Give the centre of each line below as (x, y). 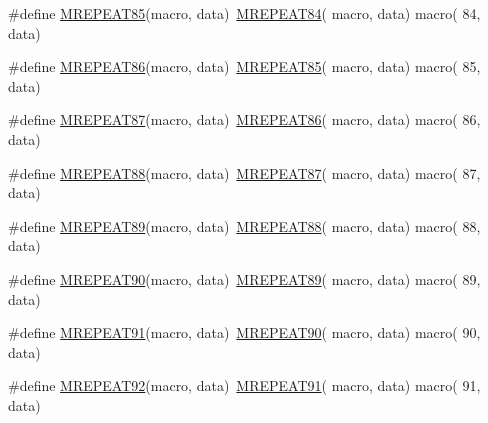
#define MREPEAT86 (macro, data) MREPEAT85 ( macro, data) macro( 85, (244, 66)
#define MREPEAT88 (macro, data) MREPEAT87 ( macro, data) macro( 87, (244, 172)
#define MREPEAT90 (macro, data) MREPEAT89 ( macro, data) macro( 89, (244, 278)
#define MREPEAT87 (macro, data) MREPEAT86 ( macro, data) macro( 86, (244, 119)
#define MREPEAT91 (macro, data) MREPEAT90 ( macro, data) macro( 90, (244, 332)
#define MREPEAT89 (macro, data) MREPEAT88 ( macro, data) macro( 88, (244, 225)
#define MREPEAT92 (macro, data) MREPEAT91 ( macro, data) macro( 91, (244, 385)
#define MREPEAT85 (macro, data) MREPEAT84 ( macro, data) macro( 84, (244, 13)
